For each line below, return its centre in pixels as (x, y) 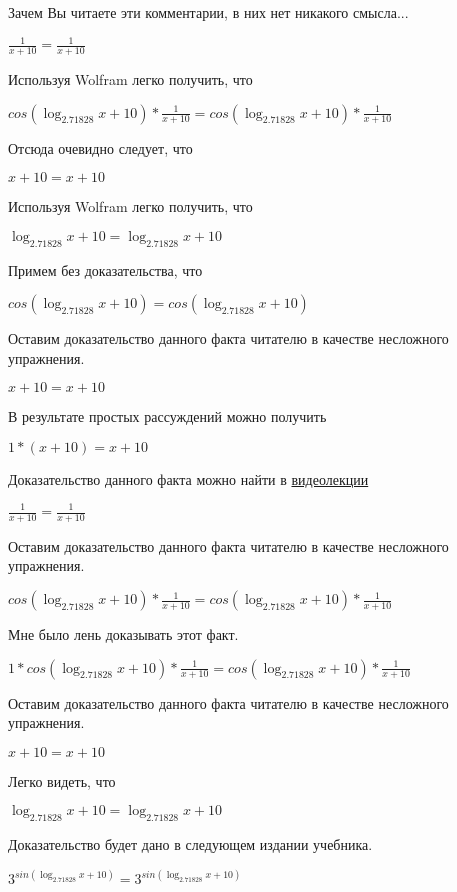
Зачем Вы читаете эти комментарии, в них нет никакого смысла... (208, 12)
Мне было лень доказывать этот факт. (123, 634)
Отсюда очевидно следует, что (100, 147)
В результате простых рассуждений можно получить (167, 416)
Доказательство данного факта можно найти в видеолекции (188, 478)
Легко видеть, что (62, 780)
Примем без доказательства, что (105, 269)
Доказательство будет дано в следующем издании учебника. (190, 844)
